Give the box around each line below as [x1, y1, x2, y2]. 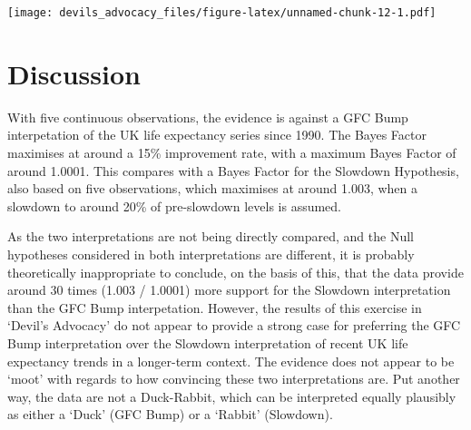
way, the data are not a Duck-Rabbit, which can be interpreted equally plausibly [7, 386, 456, 406]
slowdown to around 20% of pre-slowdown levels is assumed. [7, 196, 342, 215]
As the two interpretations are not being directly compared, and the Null [7, 227, 414, 246]
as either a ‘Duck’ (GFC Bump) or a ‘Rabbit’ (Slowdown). [7, 405, 333, 424]
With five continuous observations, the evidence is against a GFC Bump [7, 107, 408, 126]
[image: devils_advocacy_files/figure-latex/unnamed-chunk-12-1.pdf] [7, 6, 437, 19]
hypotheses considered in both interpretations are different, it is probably [7, 244, 415, 263]
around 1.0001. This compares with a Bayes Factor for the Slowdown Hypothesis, [7, 161, 459, 180]
